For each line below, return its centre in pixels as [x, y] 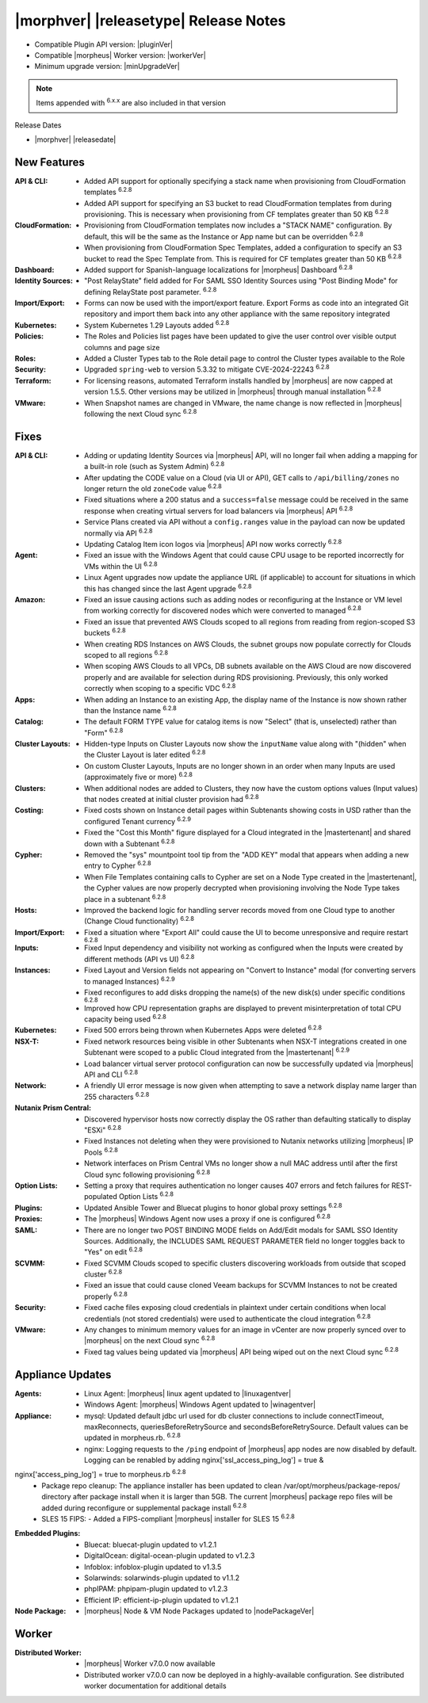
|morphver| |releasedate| [75, 139]
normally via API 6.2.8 [118, 533]
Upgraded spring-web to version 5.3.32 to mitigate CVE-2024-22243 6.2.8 [207, 368]
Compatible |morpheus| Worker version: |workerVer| [120, 55]
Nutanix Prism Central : [53, 1108]
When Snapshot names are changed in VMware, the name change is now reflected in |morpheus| [243, 403]
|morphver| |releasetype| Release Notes [150, 21]
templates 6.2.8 [108, 192]
